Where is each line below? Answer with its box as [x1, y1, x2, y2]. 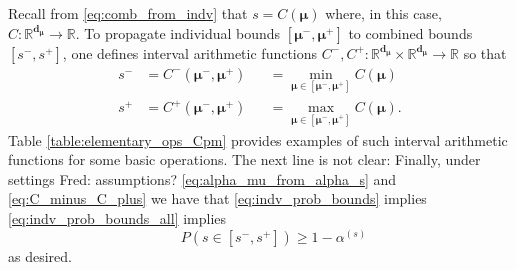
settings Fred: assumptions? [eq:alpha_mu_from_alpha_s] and [8, 168, 397, 189]
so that [463, 42, 507, 63]
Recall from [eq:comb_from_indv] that [8, 3, 248, 23]
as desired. [8, 245, 72, 266]
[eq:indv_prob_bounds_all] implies [8, 207, 227, 228]
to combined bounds [348, 22, 473, 43]
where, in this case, [325, 3, 442, 23]
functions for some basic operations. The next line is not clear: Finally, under [8, 149, 481, 170]
